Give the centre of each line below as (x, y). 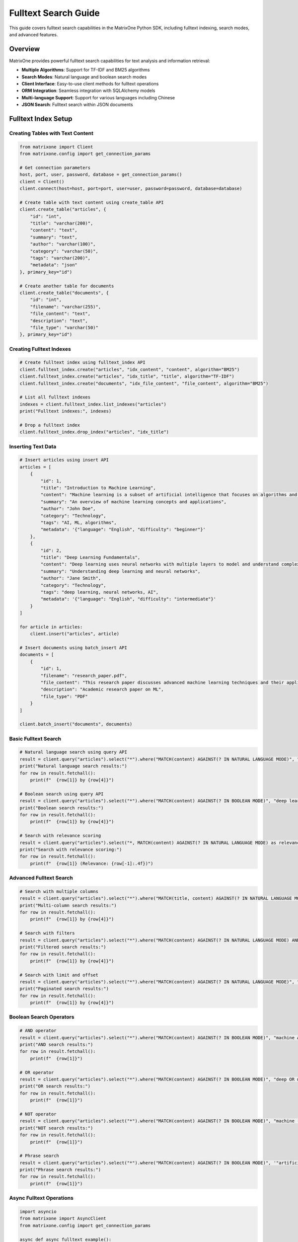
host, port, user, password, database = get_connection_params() (101, 175)
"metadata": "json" (54, 265)
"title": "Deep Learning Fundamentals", (90, 557)
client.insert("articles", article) (74, 634)
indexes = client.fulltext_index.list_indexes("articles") (93, 404)
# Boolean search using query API (62, 794)
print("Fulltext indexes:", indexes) (66, 411)
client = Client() (42, 182)
